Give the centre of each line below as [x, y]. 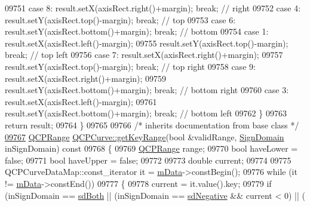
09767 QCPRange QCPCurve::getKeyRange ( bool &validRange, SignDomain [145, 136]
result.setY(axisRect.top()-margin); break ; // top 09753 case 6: [120, 19]
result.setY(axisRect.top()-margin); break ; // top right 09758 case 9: [130, 66]
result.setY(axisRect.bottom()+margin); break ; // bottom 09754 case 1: [137, 31]
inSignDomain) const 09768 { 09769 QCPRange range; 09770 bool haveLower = [151, 148]
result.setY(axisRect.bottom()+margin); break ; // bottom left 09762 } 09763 [146, 113]
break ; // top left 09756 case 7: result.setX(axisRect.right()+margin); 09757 [144, 55]
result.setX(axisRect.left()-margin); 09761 [81, 101]
